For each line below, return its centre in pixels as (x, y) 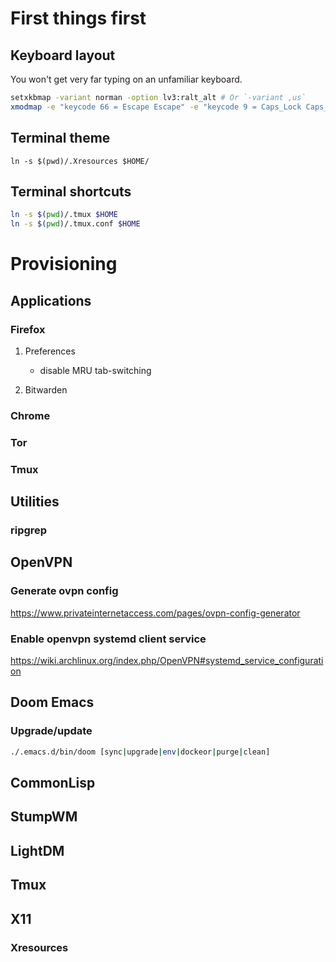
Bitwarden (46, 390)
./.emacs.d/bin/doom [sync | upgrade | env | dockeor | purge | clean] (140, 752)
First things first (78, 18)
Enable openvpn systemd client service (108, 639)
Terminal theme (60, 138)
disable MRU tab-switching (95, 370)
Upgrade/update (51, 731)
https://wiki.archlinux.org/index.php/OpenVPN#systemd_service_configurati (167, 661)
